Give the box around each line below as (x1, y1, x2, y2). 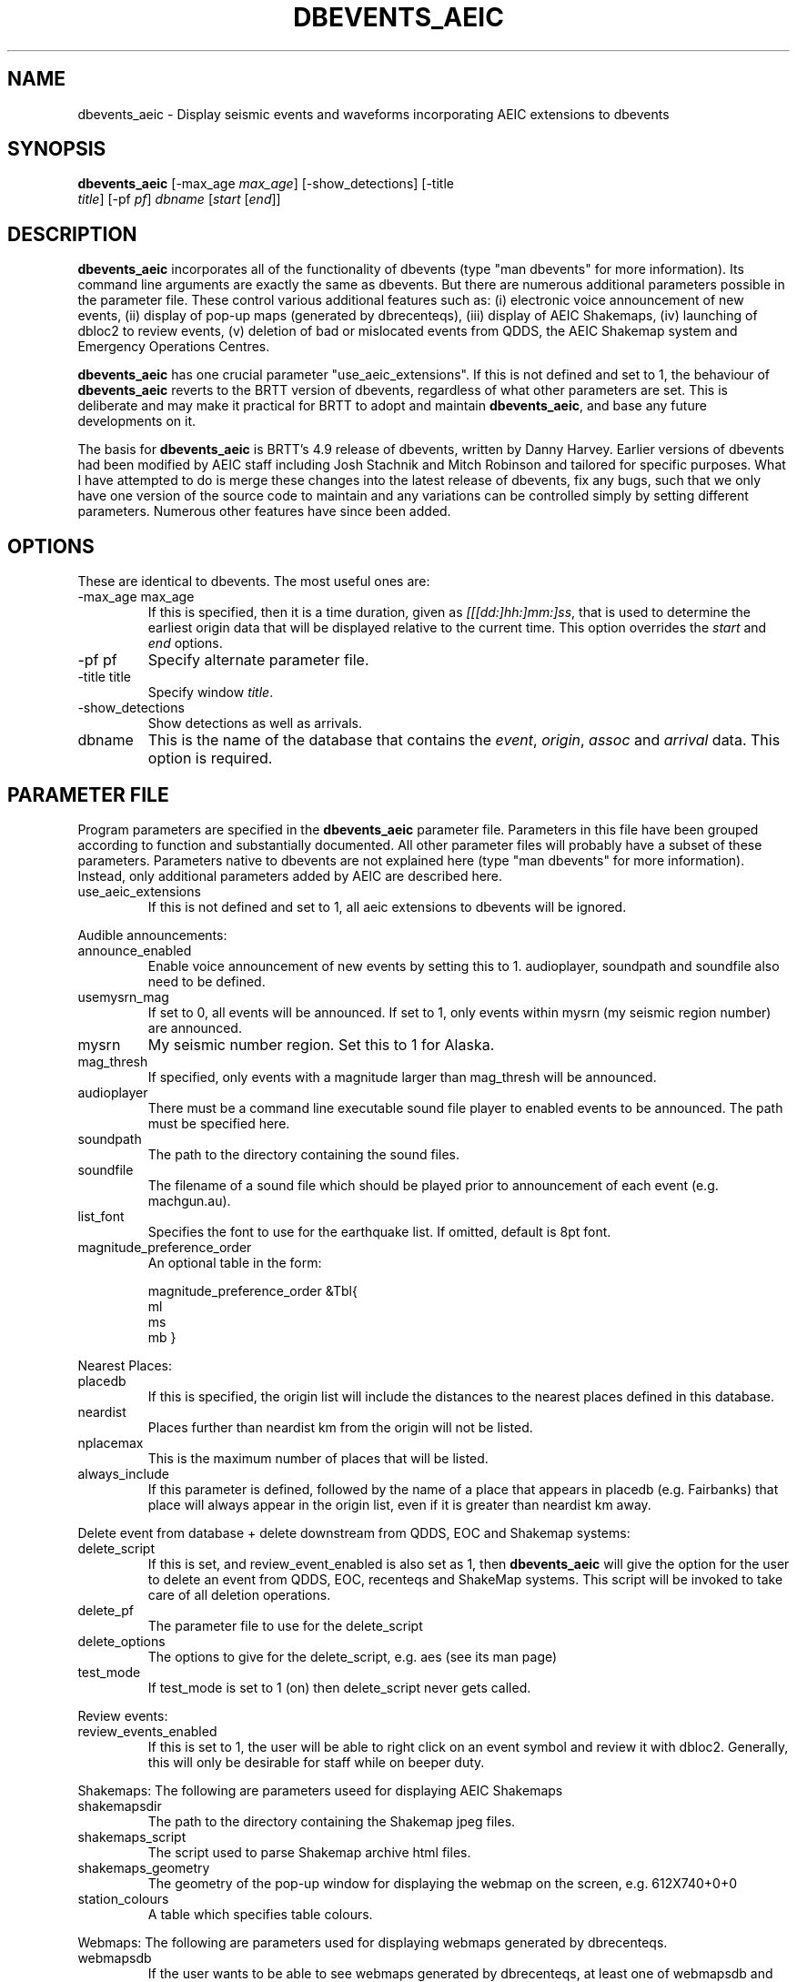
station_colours (77, 1890, 169, 1906)
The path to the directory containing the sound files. (147, 1146, 459, 1162)
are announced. (147, 1019, 242, 1036)
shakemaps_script (77, 1828, 187, 1845)
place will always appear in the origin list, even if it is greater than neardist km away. (147, 1496, 651, 1512)
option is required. (147, 749, 273, 768)
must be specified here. (147, 1115, 290, 1131)
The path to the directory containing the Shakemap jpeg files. (147, 1813, 516, 1829)
